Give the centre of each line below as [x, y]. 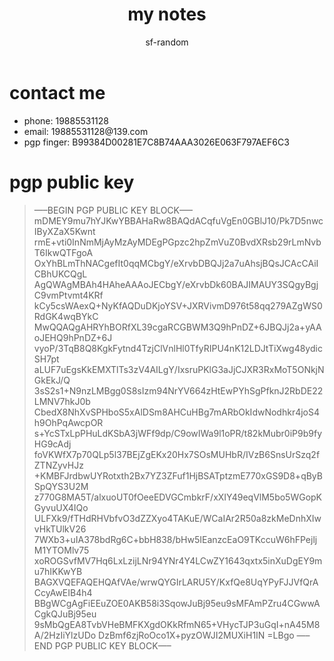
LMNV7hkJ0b [62, 401]
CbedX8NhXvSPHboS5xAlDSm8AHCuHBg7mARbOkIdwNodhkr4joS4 [177, 412]
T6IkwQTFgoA [63, 252]
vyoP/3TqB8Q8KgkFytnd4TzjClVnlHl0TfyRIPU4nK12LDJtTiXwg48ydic [178, 348]
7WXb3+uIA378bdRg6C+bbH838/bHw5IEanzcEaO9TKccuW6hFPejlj [175, 539]
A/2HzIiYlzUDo [65, 635]
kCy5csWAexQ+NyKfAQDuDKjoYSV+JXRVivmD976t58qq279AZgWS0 [178, 305]
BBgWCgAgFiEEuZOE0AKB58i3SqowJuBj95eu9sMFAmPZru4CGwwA [177, 603]
